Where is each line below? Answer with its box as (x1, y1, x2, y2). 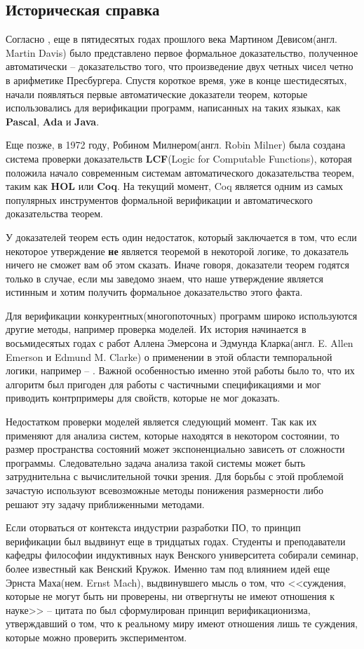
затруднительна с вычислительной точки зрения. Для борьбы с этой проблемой (6, 469, 344, 484)
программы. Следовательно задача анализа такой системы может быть (6, 455, 306, 470)
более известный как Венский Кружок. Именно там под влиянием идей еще (6, 561, 330, 575)
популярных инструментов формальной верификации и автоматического (6, 192, 313, 207)
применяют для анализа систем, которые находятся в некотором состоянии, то (6, 428, 339, 442)
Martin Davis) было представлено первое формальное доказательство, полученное (6, 45, 358, 60)
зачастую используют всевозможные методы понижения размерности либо (6, 483, 323, 498)
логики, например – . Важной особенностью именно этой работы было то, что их (6, 363, 355, 378)
